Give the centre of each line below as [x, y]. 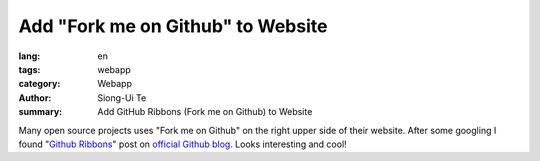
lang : [29, 56]
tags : [29, 69]
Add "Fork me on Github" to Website [173, 26]
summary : [40, 112]
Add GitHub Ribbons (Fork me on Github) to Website [205, 112]
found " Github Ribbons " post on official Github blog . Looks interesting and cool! [182, 144]
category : [39, 84]
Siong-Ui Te [122, 97]
